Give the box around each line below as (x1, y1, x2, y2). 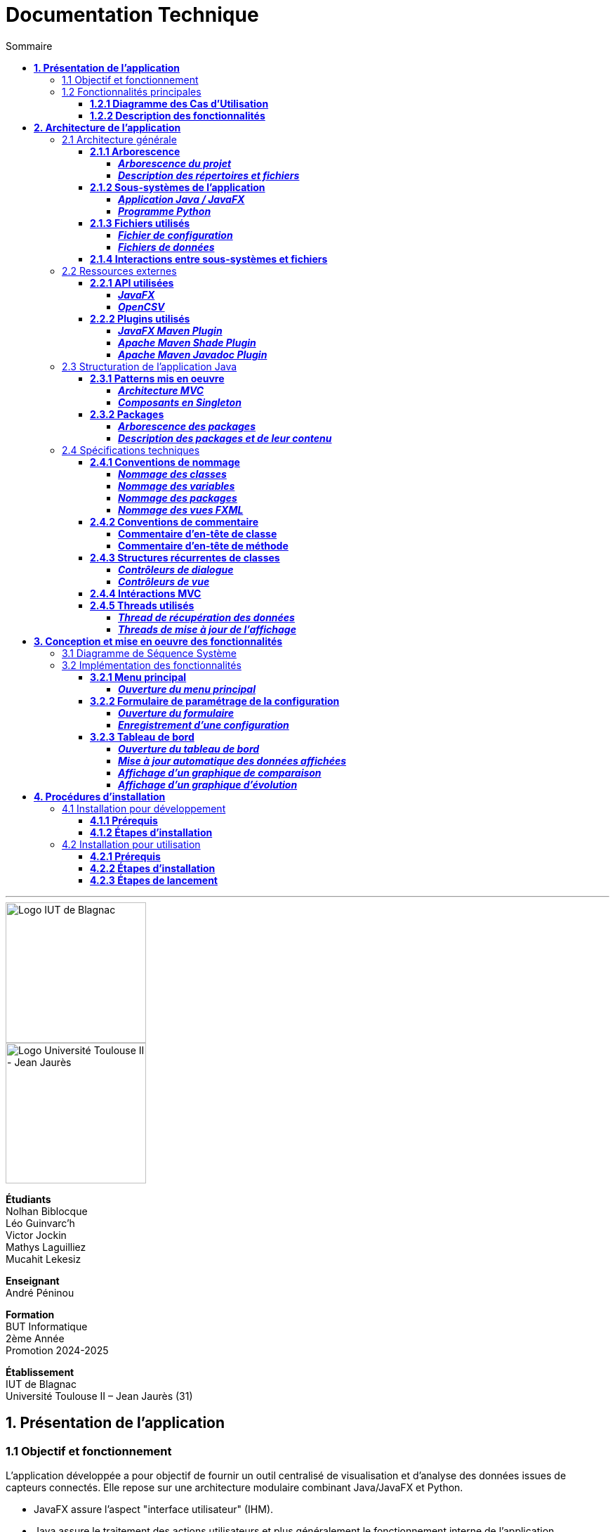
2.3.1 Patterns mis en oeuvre (90, 372, 225, 384)
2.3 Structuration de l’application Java (62, 360, 237, 372)
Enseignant (6, 1274, 60, 1287)
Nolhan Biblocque (6, 1205, 88, 1217)
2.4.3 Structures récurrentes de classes (90, 551, 280, 564)
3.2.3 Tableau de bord (90, 730, 194, 743)
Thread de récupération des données (118, 611, 295, 623)
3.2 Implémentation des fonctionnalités (62, 658, 242, 671)
